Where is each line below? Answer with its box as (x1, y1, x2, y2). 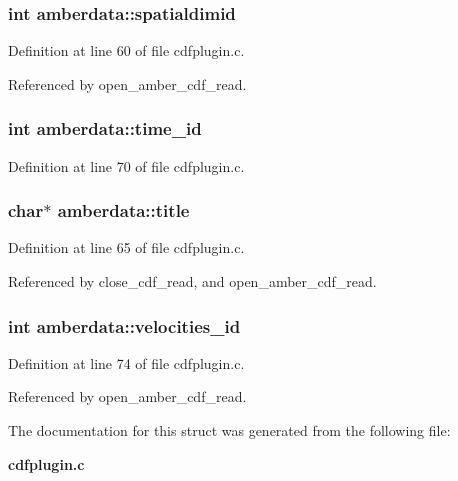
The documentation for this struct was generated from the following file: (8, 420, 451, 441)
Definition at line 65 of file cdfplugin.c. (8, 237, 245, 258)
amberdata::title (57, 198, 190, 223)
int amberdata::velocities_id (8, 313, 241, 338)
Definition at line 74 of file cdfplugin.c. (8, 352, 245, 373)
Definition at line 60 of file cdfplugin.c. (8, 40, 245, 61)
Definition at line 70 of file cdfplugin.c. (8, 155, 245, 176)
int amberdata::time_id (8, 116, 202, 141)
